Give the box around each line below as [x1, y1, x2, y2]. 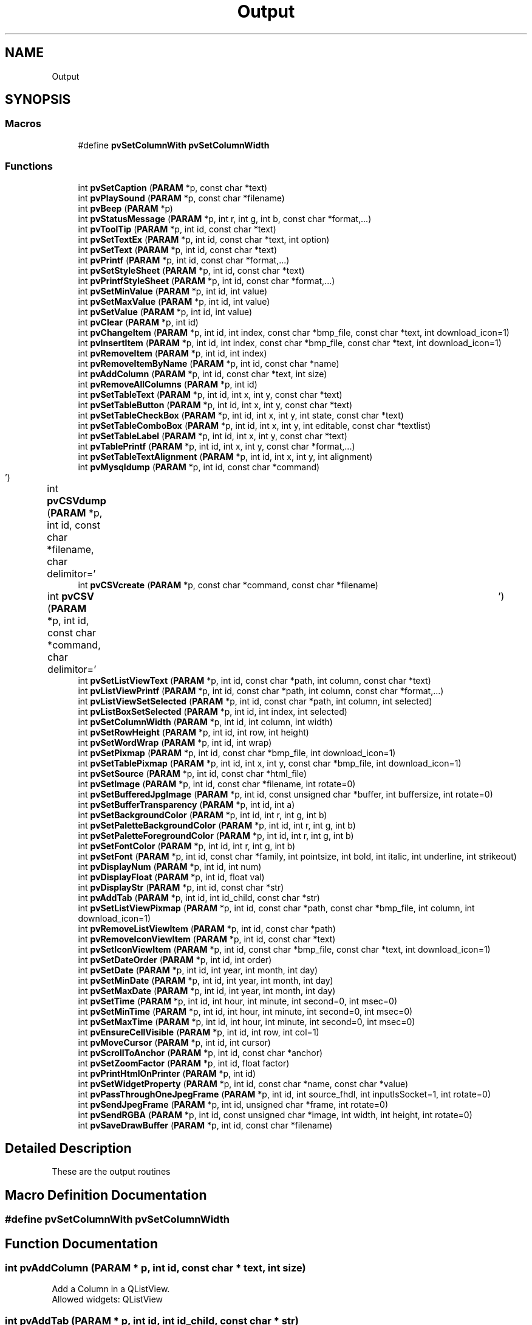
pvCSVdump [47, 494, 106, 507]
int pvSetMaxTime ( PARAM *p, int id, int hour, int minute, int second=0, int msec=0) [78, 1016, 415, 1027]
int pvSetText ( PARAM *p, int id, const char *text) [78, 244, 278, 255]
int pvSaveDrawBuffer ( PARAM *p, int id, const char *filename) [78, 1119, 333, 1130]
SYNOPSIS [5, 92, 71, 108]
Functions [5, 160, 53, 173]
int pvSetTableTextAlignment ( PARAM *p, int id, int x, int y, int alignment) [78, 451, 373, 462]
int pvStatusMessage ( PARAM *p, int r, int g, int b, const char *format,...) [78, 213, 372, 224]
